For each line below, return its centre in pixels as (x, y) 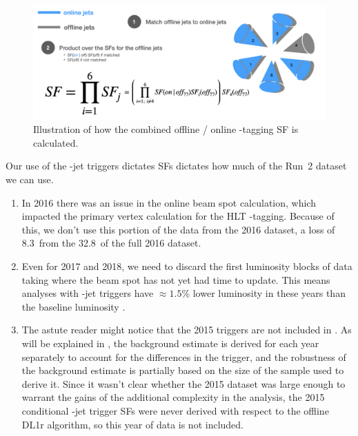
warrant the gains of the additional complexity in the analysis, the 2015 (173, 397)
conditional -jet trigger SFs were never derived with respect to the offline (175, 410)
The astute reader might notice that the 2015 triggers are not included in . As (187, 330)
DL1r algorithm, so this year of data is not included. (132, 424)
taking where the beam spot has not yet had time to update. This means (176, 279)
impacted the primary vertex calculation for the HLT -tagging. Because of (178, 216)
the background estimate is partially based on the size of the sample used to (183, 370)
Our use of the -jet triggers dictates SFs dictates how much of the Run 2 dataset (176, 166)
